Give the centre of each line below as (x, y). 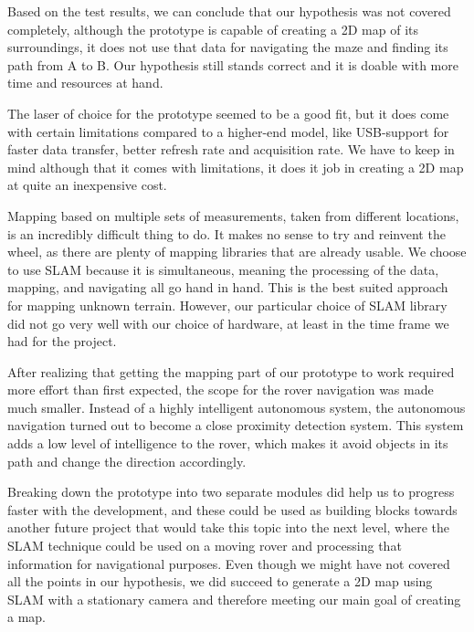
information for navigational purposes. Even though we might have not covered (229, 563)
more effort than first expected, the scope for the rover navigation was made (221, 390)
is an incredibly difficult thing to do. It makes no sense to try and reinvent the (226, 233)
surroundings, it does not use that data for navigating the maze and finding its (228, 47)
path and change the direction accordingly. (127, 461)
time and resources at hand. (85, 83)
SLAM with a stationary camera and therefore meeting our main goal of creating (234, 599)
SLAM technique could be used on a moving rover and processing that (205, 546)
